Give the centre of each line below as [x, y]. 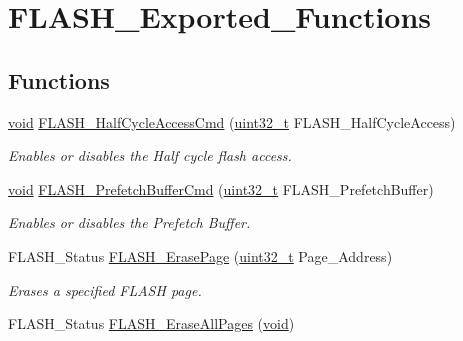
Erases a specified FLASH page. [105, 289]
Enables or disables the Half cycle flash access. [150, 155]
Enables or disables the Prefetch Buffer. [129, 222]
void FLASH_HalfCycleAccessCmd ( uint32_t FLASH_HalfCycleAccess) [232, 121]
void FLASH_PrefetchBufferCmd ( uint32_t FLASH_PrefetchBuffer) [221, 188]
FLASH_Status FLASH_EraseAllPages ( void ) [151, 323]
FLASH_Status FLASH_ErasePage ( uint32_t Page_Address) [200, 255]
